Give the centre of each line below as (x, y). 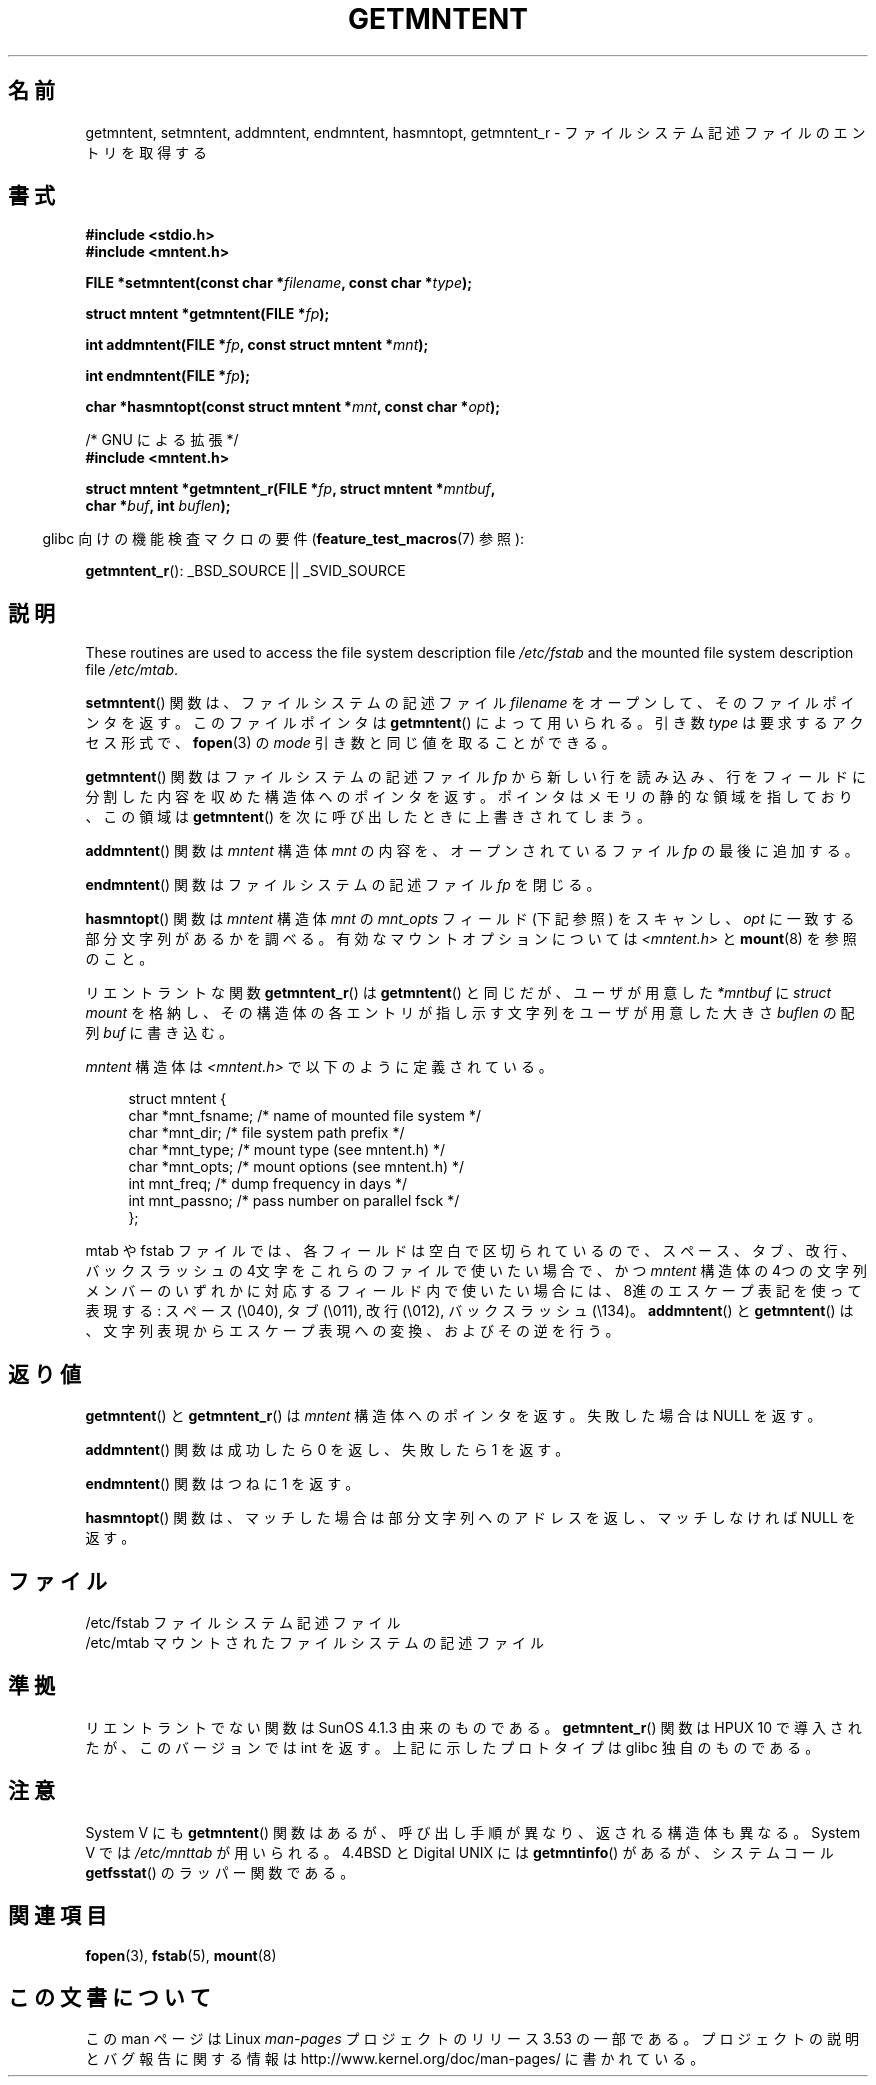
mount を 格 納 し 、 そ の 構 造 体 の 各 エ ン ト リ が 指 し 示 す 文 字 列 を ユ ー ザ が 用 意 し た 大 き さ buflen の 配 (470, 1013)
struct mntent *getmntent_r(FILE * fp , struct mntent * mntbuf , (290, 489)
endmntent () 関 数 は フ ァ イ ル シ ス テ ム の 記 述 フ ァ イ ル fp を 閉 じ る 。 (343, 885)
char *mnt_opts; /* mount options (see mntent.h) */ (296, 1167)
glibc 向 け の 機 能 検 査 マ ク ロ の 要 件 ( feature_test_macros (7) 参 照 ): (283, 539)
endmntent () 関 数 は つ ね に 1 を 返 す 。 (222, 1484)
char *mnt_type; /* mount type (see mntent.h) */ (287, 1150)
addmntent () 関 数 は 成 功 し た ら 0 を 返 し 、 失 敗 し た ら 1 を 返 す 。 (327, 1450)
